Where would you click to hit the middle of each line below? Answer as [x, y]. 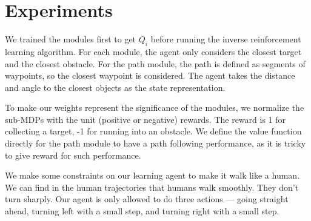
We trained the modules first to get [71, 39]
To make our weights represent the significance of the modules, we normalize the [155, 107]
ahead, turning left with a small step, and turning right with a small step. [142, 211]
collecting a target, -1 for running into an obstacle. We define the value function [153, 131]
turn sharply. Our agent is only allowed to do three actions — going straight [147, 199]
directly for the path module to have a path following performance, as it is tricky [155, 143]
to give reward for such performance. [73, 155]
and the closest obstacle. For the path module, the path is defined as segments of [155, 63]
